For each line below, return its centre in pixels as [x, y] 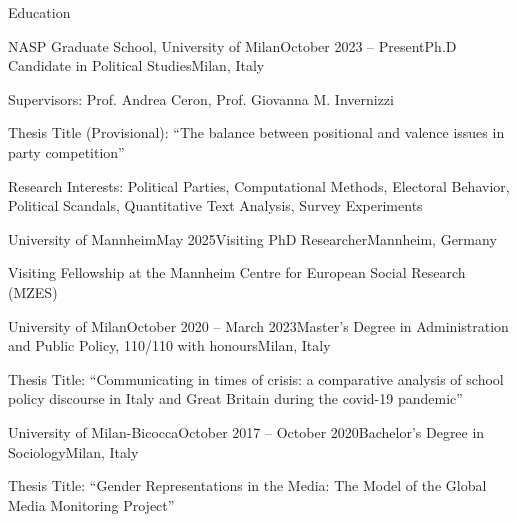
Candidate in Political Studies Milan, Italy [136, 65]
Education [39, 12]
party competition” [66, 151]
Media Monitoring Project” [91, 504]
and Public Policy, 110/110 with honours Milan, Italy [169, 345]
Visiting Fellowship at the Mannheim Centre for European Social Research [237, 272]
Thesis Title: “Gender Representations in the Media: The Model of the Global [247, 485]
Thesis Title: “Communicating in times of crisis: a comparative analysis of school [256, 378]
